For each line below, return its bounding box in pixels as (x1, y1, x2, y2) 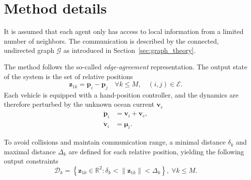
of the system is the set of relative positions (4, 71, 133, 81)
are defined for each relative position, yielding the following (68, 146, 244, 156)
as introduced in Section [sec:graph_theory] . (63, 45, 196, 55)
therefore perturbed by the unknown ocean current (4, 99, 154, 109)
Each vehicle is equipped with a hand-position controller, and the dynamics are (4, 89, 239, 99)
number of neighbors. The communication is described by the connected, (4, 35, 219, 46)
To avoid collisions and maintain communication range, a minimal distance (4, 137, 226, 147)
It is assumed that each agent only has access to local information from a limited (4, 26, 244, 36)
